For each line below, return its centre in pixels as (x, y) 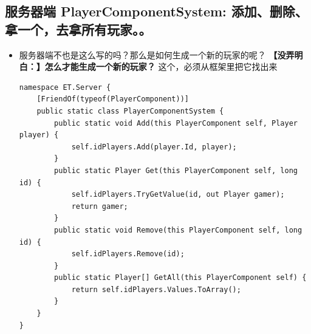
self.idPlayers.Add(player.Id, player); (154, 147)
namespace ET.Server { (65, 87)
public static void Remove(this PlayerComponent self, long (178, 230)
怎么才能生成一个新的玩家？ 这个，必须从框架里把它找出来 (161, 66)
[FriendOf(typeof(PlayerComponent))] (113, 99)
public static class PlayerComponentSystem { (130, 111)
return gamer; (100, 206)
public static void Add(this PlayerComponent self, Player (176, 123)
